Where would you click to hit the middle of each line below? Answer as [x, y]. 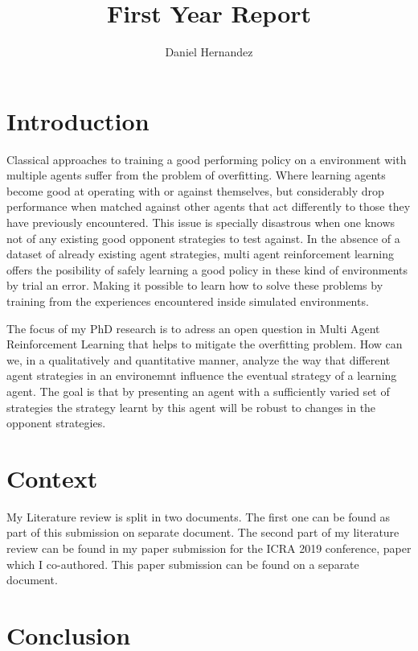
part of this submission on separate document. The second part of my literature [203, 532]
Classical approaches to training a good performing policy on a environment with [207, 159]
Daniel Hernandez [209, 52]
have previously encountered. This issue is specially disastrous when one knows [201, 222]
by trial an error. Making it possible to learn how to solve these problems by [195, 285]
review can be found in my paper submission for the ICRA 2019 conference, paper [209, 548]
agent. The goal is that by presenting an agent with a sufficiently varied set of [198, 391]
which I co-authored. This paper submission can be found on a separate [183, 564]
